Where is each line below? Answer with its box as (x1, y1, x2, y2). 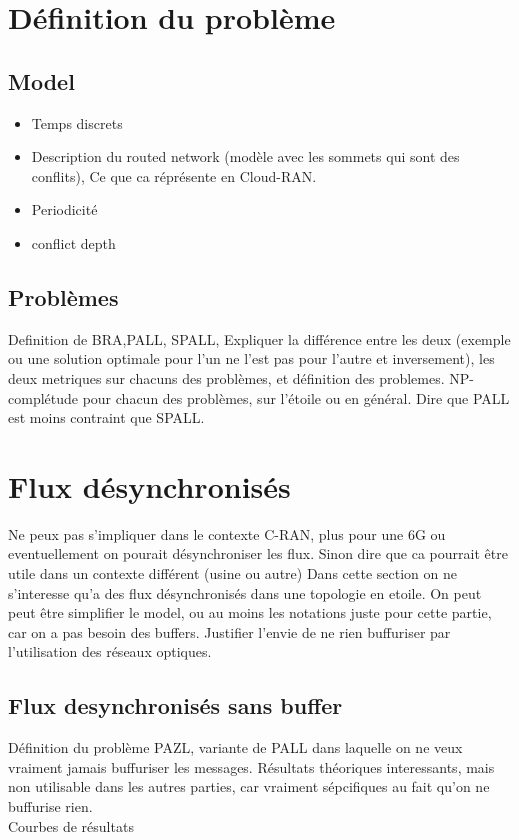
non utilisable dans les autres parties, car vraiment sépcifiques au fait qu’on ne (8, 776, 490, 797)
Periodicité (31, 199, 98, 220)
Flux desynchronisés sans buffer (8, 690, 343, 721)
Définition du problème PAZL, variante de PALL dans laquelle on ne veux (8, 737, 463, 758)
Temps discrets (31, 112, 123, 133)
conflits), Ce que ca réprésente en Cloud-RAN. (31, 165, 317, 186)
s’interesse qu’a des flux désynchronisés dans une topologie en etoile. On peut (8, 582, 482, 603)
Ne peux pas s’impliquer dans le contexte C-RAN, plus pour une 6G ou (8, 523, 446, 544)
